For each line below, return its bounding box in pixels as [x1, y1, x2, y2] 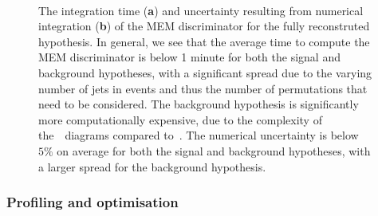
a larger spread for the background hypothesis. [38, 158, 266, 175]
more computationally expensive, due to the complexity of [38, 111, 322, 128]
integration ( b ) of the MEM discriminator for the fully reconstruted [38, 18, 370, 34]
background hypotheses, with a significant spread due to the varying [38, 64, 372, 81]
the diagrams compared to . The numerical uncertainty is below [38, 127, 359, 143]
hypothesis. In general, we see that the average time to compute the [38, 33, 370, 49]
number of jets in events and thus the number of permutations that [38, 80, 368, 96]
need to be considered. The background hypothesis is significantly [38, 96, 359, 112]
